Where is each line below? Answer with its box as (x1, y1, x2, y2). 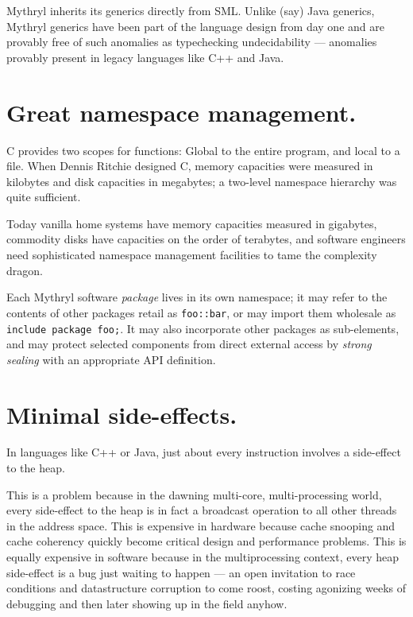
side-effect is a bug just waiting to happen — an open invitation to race (6, 564, 356, 580)
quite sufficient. (6, 188, 81, 205)
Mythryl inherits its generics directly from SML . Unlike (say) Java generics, (6, 2, 375, 18)
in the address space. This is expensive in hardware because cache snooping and (6, 517, 396, 534)
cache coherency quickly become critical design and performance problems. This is (6, 533, 407, 549)
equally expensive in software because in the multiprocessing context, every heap (6, 549, 399, 565)
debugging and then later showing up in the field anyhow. (6, 595, 288, 611)
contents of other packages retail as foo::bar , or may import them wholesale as (6, 304, 396, 320)
